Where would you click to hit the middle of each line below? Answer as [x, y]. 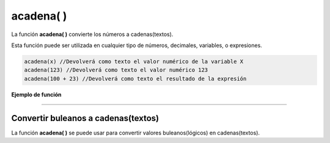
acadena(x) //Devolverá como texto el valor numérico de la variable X [134, 61]
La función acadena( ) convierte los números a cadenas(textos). [92, 34]
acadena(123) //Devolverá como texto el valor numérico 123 [116, 70]
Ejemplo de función [36, 94]
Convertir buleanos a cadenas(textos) [85, 118]
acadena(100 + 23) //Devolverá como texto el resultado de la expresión [135, 79]
